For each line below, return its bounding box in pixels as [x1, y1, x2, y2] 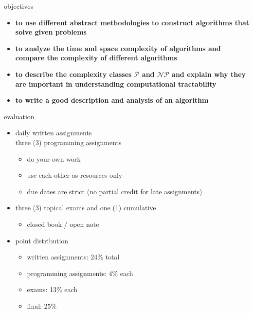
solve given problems [15, 27, 87, 37]
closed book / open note [27, 219, 99, 229]
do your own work [27, 153, 81, 164]
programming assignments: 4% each [27, 268, 133, 278]
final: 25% [27, 300, 57, 311]
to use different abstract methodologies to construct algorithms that [15, 17, 249, 27]
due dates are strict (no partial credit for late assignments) [27, 186, 202, 196]
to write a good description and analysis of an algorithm [15, 95, 209, 105]
